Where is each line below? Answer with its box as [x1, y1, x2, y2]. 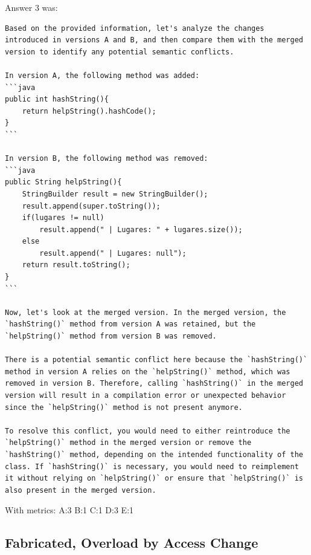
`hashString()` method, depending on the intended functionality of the [5, 450, 303, 459]
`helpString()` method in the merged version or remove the [5, 438, 252, 447]
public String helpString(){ [5, 178, 122, 187]
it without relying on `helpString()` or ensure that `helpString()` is [5, 474, 303, 483]
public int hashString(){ [5, 95, 109, 104]
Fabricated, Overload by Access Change [5, 533, 258, 552]
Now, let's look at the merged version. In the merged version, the [5, 308, 286, 317]
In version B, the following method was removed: [5, 154, 208, 163]
